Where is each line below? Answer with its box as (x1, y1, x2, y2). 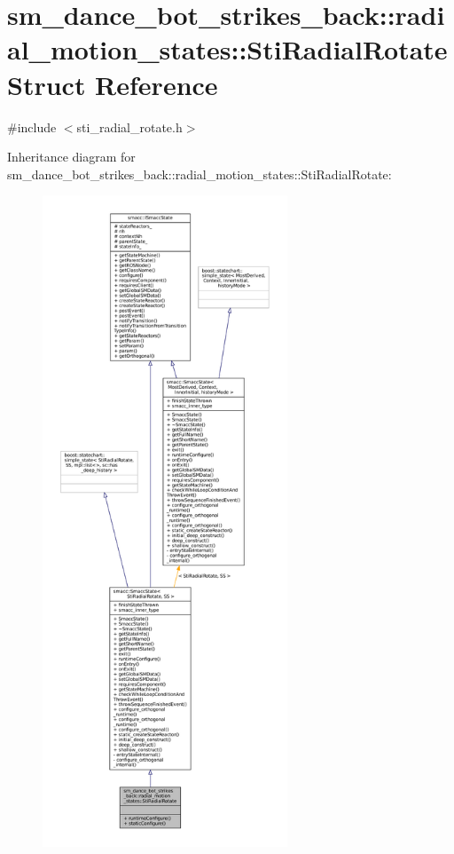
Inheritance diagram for (7, 147, 136, 166)
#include (7, 117, 57, 136)
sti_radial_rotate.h (76, 117, 183, 136)
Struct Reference (7, 66, 218, 102)
